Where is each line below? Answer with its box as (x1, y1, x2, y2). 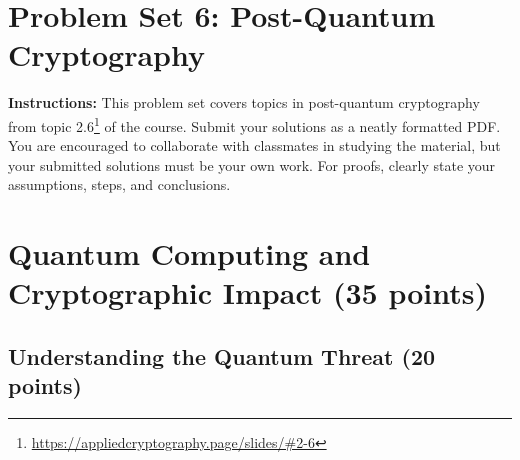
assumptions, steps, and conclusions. (8, 174, 231, 195)
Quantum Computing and (8, 233, 371, 274)
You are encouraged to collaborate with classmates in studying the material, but (8, 135, 501, 156)
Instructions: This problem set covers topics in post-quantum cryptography (8, 92, 480, 113)
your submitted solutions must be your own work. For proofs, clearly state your (8, 154, 496, 175)
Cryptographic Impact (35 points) (8, 272, 487, 313)
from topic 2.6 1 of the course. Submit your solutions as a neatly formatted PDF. (8, 112, 501, 136)
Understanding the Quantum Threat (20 (8, 340, 436, 371)
